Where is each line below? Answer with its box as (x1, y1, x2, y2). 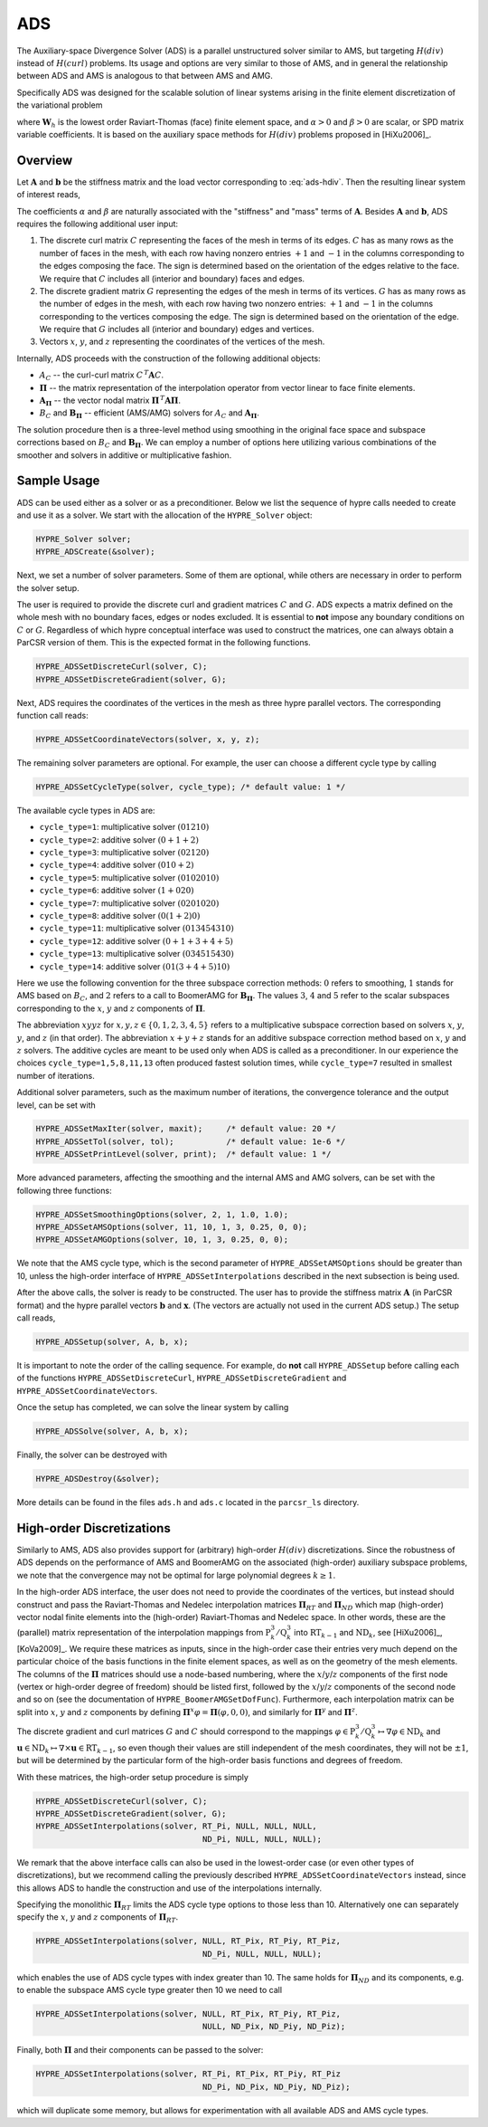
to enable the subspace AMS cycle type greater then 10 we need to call (16, 1985, 283, 1996)
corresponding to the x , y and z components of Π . (16, 1003, 206, 1014)
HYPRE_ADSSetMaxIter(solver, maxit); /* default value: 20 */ (35, 1123, 336, 1134)
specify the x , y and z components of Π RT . (16, 1912, 179, 1925)
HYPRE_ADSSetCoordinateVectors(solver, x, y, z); (35, 734, 260, 744)
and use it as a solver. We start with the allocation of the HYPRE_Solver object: (16, 510, 313, 520)
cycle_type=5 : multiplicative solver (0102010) (39, 872, 220, 882)
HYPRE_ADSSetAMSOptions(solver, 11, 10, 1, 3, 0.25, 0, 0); (35, 1222, 308, 1233)
